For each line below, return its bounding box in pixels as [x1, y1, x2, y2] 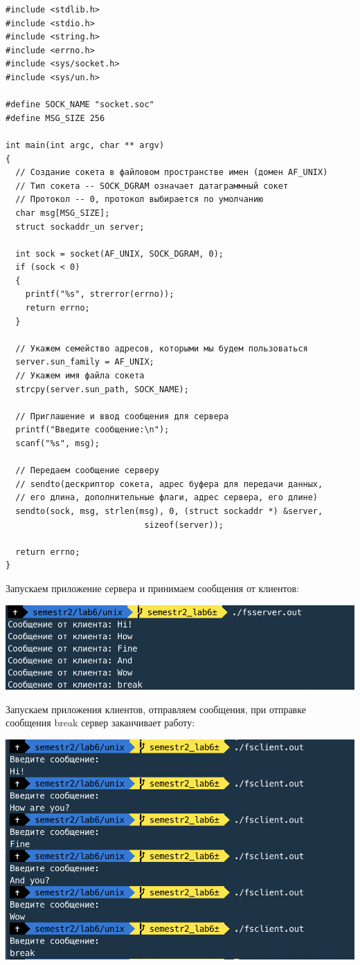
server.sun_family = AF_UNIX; [15, 357, 154, 367]
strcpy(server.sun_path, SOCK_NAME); [15, 384, 189, 394]
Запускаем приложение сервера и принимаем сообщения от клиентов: [6, 580, 299, 595]
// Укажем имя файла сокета [15, 371, 145, 381]
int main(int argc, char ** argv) [6, 140, 165, 150]
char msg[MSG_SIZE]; [15, 208, 110, 218]
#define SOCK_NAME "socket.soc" [6, 100, 154, 110]
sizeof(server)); [144, 520, 224, 530]
